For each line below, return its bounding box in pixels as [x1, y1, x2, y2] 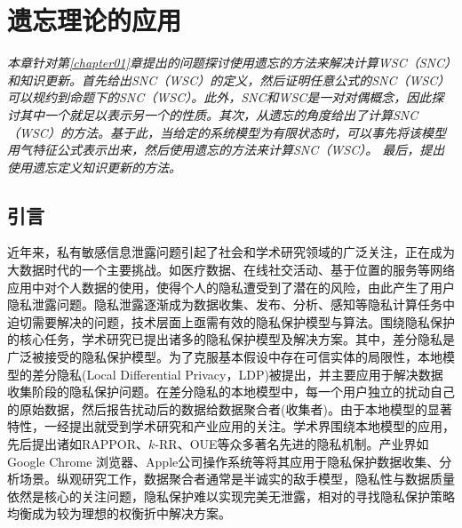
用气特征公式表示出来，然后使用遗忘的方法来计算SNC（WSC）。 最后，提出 [7, 140, 445, 159]
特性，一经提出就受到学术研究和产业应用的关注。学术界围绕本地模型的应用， [7, 417, 455, 436]
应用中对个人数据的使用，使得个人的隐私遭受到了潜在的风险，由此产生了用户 [7, 277, 455, 296]
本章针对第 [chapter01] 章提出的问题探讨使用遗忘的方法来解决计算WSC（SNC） [7, 53, 450, 72]
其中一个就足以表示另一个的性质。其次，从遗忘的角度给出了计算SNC [19, 105, 418, 124]
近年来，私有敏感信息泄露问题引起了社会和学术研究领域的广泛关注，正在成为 [7, 243, 455, 261]
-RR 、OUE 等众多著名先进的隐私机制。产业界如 [155, 435, 429, 453]
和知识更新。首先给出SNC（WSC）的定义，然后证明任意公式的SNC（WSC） [7, 70, 450, 89]
